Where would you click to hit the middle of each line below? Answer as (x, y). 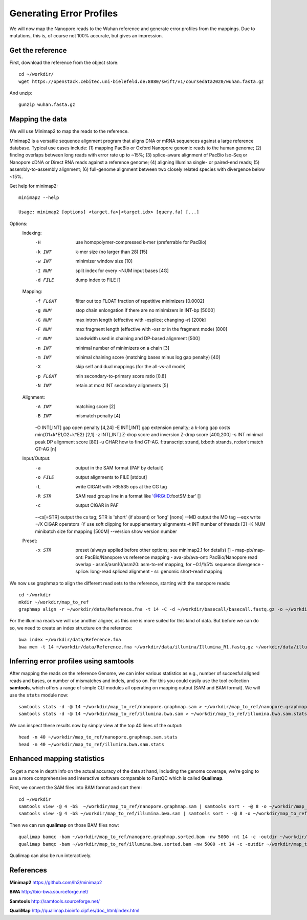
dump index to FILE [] (98, 280)
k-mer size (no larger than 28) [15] (112, 252)
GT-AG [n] (46, 449)
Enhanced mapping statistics (57, 759)
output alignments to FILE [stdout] (111, 477)
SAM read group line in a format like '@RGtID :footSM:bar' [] (138, 496)
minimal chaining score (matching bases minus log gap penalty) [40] (148, 357)
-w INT (43, 261)
